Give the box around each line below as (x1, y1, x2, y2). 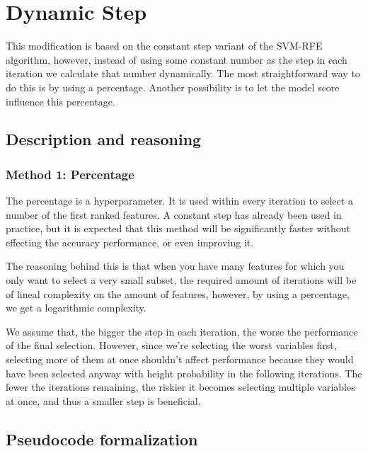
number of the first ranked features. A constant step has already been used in (6, 207, 342, 222)
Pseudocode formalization (6, 428, 198, 450)
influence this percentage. (6, 93, 115, 108)
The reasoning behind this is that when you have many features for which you (6, 258, 345, 273)
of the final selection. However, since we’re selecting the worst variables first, (6, 338, 337, 353)
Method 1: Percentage (6, 165, 134, 183)
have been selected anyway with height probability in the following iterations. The (6, 365, 362, 380)
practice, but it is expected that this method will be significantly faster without (6, 221, 350, 236)
